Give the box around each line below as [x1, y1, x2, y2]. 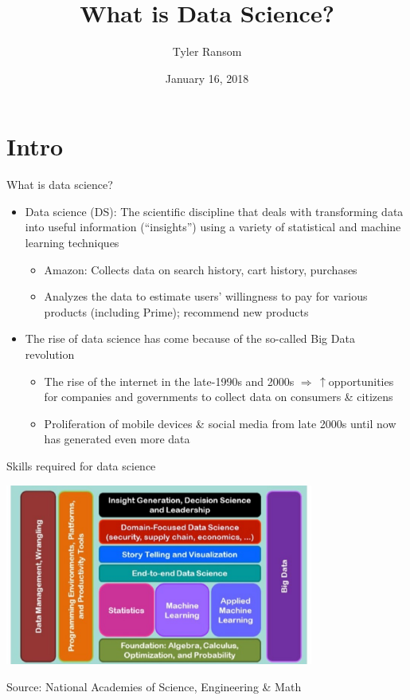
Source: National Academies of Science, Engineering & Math [6, 678, 302, 694]
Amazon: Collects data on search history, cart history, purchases [44, 261, 357, 277]
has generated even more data [44, 431, 190, 447]
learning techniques [25, 234, 119, 251]
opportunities [328, 372, 394, 389]
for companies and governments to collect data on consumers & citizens [44, 388, 393, 405]
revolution [25, 346, 75, 362]
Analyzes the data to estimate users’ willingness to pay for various [44, 288, 368, 305]
